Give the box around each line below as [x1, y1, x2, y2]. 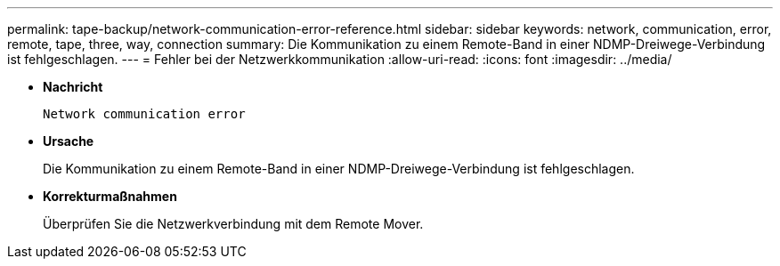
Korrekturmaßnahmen [43, 189, 177, 204]
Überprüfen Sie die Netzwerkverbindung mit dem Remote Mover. [43, 216, 424, 231]
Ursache [43, 133, 94, 149]
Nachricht [43, 79, 103, 94]
